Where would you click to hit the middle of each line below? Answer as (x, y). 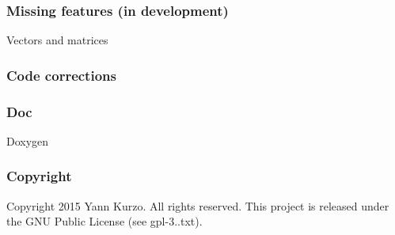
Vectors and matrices (57, 40)
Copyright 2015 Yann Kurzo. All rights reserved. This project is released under (198, 205)
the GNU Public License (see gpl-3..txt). (104, 221)
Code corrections (61, 75)
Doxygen (28, 140)
